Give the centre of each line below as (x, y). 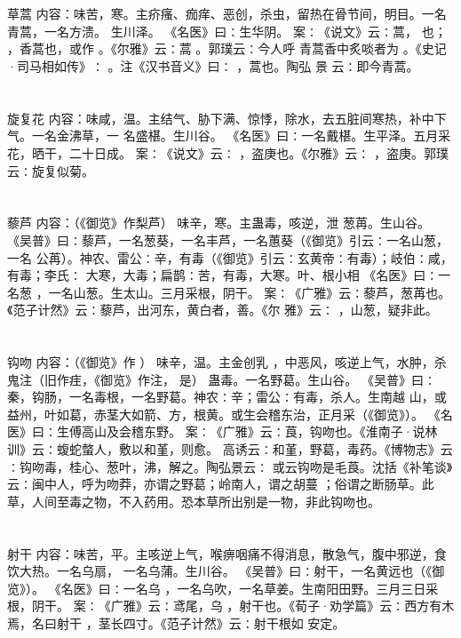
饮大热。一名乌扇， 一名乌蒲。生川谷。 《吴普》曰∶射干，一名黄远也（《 (220, 571)
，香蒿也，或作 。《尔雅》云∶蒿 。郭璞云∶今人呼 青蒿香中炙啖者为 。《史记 (227, 48)
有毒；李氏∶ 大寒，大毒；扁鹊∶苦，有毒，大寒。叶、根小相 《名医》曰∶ (223, 275)
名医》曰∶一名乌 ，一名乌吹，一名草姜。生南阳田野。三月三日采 (250, 588)
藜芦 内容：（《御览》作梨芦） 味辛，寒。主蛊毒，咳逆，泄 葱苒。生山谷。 (219, 223)
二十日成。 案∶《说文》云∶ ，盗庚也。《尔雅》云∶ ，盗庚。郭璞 (258, 152)
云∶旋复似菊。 (51, 170)
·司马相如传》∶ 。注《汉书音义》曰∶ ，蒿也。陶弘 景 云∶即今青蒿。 (213, 65)
